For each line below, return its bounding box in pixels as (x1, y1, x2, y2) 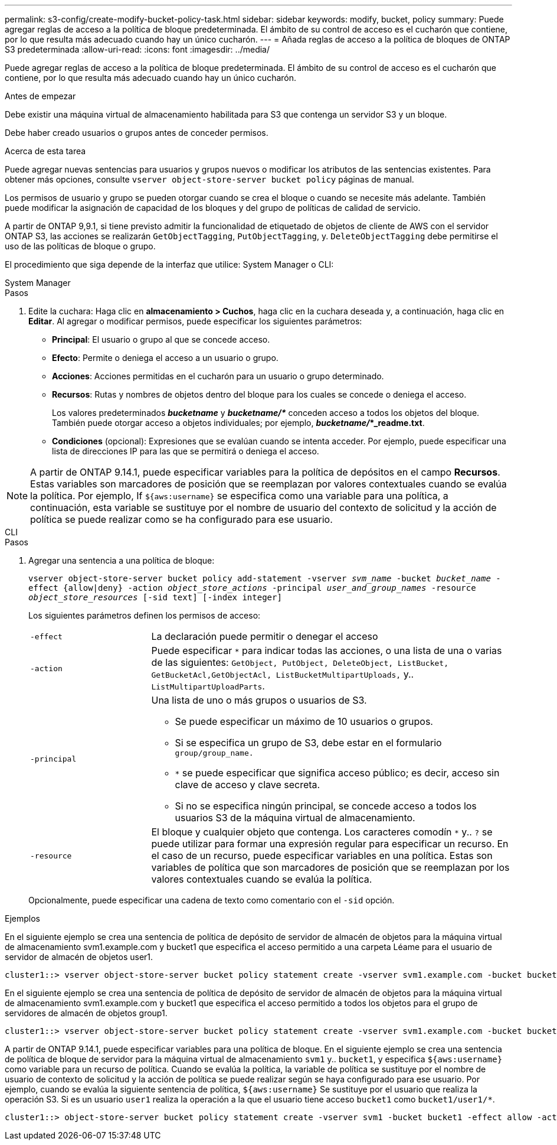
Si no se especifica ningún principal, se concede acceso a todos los (175, 800, 477, 812)
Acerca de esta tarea (5, 146, 86, 156)
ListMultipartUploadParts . (151, 680, 265, 692)
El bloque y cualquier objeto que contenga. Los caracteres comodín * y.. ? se (151, 826, 493, 838)
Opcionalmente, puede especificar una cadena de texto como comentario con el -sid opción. (28, 895, 395, 905)
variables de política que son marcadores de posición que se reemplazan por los (151, 861, 510, 873)
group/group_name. (175, 749, 254, 757)
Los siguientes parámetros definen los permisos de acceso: (28, 610, 261, 620)
